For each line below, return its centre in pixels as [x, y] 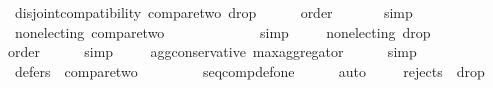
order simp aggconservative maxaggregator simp [212, 51]
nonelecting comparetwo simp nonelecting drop [222, 31]
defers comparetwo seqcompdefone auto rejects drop [249, 70]
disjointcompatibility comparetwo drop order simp [213, 12]
